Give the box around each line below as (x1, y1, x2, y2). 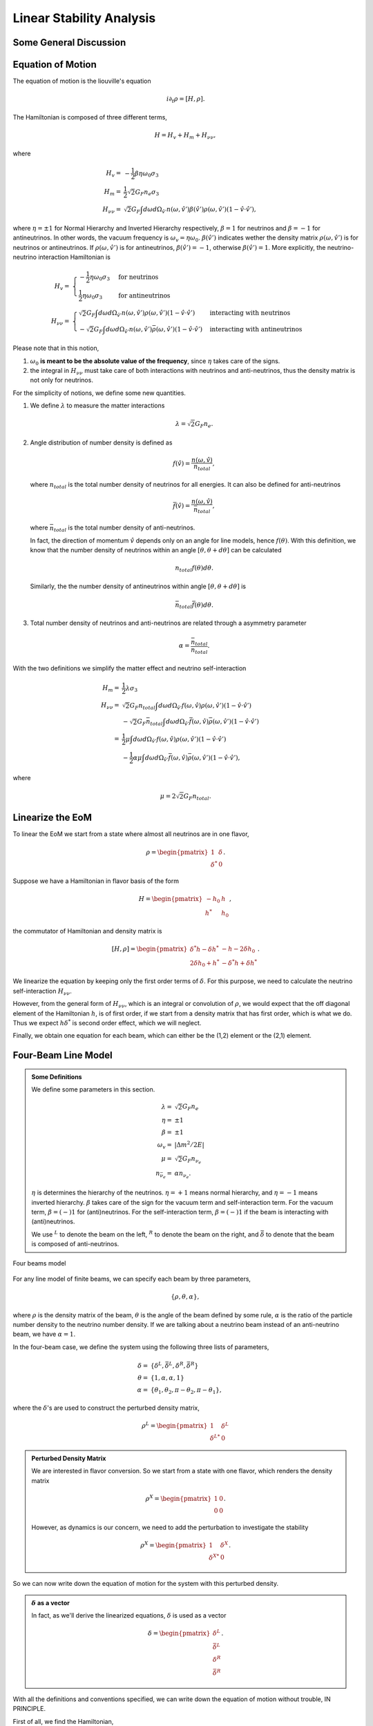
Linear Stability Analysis (12, 10, 156, 26)
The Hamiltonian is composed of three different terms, (12, 113, 167, 121)
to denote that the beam (266, 1230, 334, 1239)
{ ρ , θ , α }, (170, 1293, 200, 1301)
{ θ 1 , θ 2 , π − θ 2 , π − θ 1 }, (150, 1386, 222, 1395)
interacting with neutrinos (209, 309, 291, 317)
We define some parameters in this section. (31, 1085, 155, 1094)
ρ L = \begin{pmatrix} (142, 1421, 208, 1430)
